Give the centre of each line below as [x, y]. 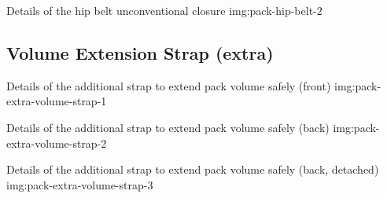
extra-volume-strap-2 [57, 143]
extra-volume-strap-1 [57, 101]
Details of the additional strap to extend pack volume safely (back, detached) [193, 169]
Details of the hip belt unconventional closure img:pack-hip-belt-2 [164, 10]
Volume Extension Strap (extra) [140, 52]
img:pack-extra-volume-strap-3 [80, 184]
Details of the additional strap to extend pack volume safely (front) [169, 85]
